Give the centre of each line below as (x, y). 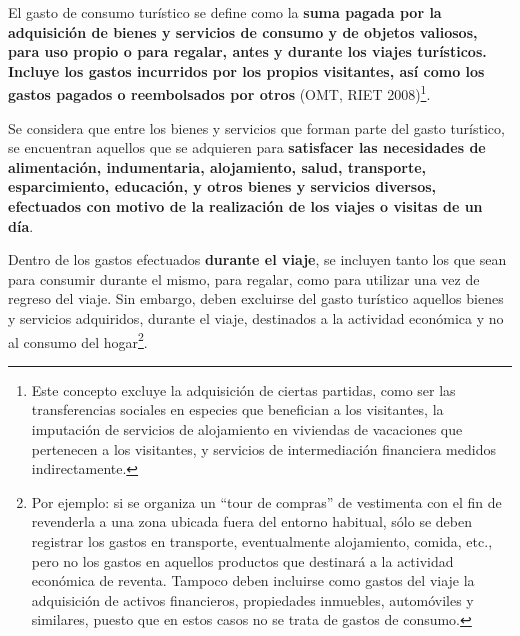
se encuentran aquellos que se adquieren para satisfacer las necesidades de (247, 147)
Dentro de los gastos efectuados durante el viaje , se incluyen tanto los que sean (257, 259)
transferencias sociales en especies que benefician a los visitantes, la (237, 409)
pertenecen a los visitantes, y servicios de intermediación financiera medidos (263, 448)
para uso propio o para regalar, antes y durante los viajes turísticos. (247, 51)
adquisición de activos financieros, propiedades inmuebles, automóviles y (252, 599)
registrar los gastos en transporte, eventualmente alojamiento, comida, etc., (262, 540)
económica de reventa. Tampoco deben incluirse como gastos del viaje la (253, 580)
